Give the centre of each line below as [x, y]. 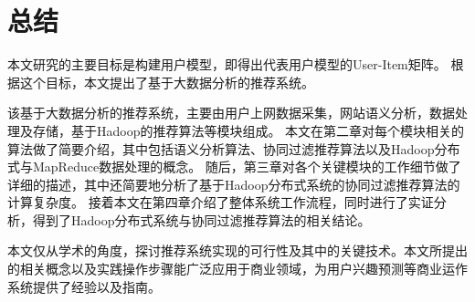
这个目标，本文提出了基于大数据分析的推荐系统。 [167, 82]
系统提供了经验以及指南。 [84, 286]
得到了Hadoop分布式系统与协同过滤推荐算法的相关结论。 [201, 219]
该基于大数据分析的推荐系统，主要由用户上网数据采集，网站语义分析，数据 [231, 113]
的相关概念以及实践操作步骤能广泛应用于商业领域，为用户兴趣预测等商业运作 [237, 269]
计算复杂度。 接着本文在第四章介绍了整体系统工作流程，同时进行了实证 [221, 202]
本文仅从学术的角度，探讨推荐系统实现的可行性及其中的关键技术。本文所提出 [237, 250]
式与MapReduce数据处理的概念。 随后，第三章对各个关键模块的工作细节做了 [234, 167]
